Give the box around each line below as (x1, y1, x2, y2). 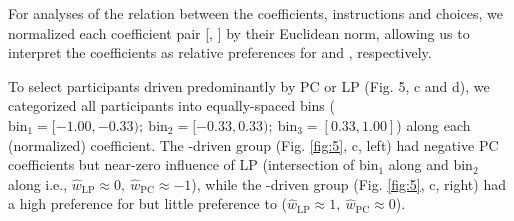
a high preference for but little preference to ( (8, 193, 288, 214)
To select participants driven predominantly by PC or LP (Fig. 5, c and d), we (8, 75, 490, 96)
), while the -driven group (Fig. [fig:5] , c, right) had (191, 173, 506, 194)
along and (388, 154, 449, 175)
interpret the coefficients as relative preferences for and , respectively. (8, 42, 432, 63)
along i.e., (8, 173, 68, 194)
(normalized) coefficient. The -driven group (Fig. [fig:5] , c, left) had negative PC (8, 134, 499, 155)
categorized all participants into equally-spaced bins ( (8, 95, 335, 116)
